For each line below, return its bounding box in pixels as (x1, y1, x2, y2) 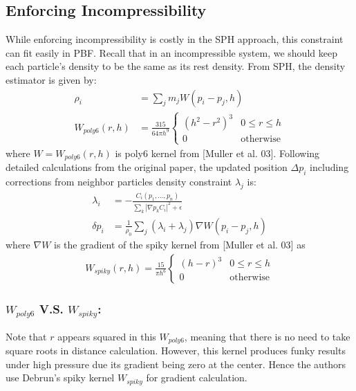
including (310, 160, 349, 174)
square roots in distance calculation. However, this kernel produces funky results (6, 343, 346, 358)
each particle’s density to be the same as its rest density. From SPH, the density (6, 59, 346, 73)
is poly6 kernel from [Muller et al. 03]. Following (115, 145, 320, 160)
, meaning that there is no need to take (184, 329, 350, 343)
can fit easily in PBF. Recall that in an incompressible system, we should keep (6, 45, 337, 60)
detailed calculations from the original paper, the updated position (6, 160, 288, 174)
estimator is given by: (6, 72, 97, 87)
